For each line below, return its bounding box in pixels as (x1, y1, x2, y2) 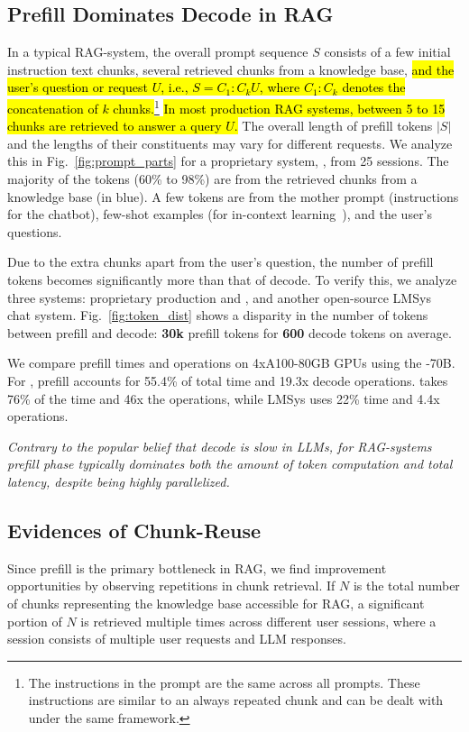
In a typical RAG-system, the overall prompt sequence (7, 42, 308, 61)
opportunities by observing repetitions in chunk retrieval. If (7, 576, 336, 595)
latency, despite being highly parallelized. (7, 471, 230, 490)
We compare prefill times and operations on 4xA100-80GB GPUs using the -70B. (7, 353, 455, 372)
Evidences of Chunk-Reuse (7, 516, 262, 544)
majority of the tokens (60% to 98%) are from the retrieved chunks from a (7, 169, 418, 188)
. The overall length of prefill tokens (234, 116, 433, 135)
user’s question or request (7, 78, 148, 96)
